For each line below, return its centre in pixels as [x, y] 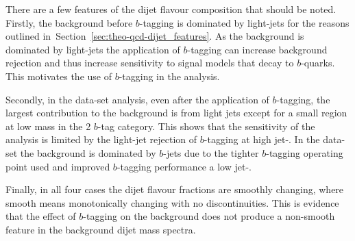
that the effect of [41, 216]
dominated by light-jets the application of [93, 49]
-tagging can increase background [257, 49]
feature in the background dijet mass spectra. [101, 229]
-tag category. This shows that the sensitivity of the [206, 126]
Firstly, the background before [69, 22]
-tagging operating [305, 152]
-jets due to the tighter [211, 152]
